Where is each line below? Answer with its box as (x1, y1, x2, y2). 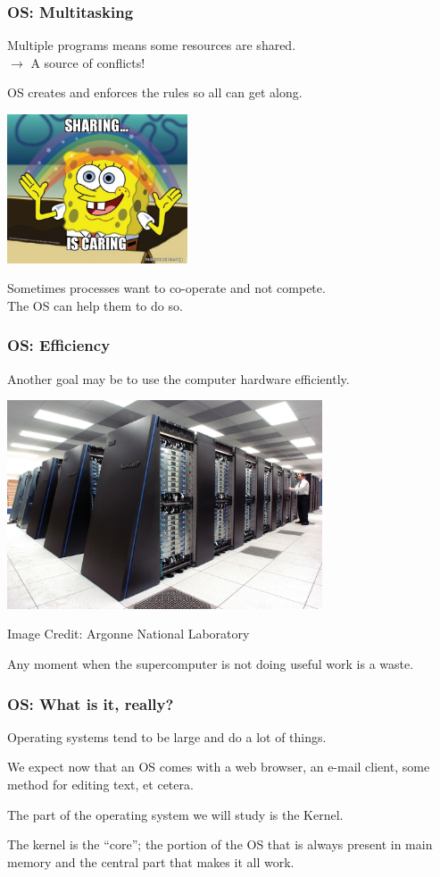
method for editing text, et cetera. (7, 775, 194, 793)
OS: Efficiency (7, 334, 111, 356)
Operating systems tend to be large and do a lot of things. (7, 727, 327, 746)
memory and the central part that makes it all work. (7, 852, 295, 871)
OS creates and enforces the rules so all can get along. (7, 83, 303, 102)
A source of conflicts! (30, 53, 145, 71)
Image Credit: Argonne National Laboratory (7, 624, 250, 643)
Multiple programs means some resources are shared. (7, 36, 296, 54)
